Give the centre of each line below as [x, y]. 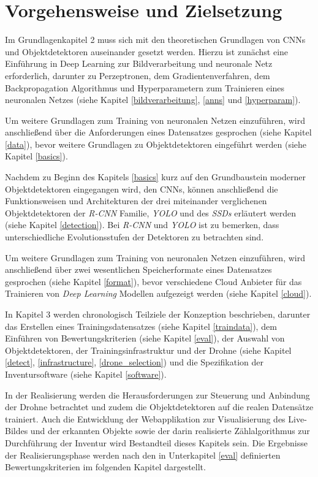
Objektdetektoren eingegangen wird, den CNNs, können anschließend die [142, 189]
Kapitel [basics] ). [36, 156]
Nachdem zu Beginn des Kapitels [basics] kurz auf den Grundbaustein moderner [155, 177]
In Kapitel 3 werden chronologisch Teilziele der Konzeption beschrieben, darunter [158, 314]
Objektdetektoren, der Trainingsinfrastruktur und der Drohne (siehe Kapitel [148, 350]
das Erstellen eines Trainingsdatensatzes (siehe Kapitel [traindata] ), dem [141, 326]
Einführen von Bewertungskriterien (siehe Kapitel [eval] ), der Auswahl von [145, 338]
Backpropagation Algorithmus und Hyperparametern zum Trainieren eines [145, 87]
